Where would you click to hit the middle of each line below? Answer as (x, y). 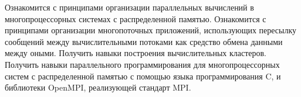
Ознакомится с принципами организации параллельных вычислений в (129, 7)
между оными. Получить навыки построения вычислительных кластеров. (136, 53)
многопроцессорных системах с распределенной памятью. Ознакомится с (136, 18)
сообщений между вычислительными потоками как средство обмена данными (144, 41)
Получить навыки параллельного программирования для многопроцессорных (142, 64)
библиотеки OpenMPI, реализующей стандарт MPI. (98, 87)
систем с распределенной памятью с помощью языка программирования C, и (143, 76)
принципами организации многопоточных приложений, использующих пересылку (151, 30)
